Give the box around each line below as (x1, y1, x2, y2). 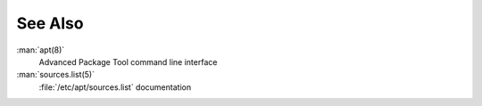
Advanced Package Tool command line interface (38, 56, 218, 67)
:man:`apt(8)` (16, 45, 65, 55)
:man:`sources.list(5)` (16, 69, 96, 80)
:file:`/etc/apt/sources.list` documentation (38, 81, 192, 93)
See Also (16, 13, 84, 33)
